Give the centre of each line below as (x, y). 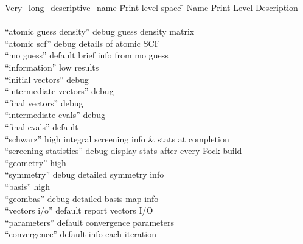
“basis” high (28, 186)
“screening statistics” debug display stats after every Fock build (124, 151)
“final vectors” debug (44, 103)
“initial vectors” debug (47, 79)
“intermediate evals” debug (55, 115)
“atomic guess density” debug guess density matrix (100, 31)
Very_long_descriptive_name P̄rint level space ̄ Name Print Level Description (151, 7)
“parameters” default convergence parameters (89, 222)
